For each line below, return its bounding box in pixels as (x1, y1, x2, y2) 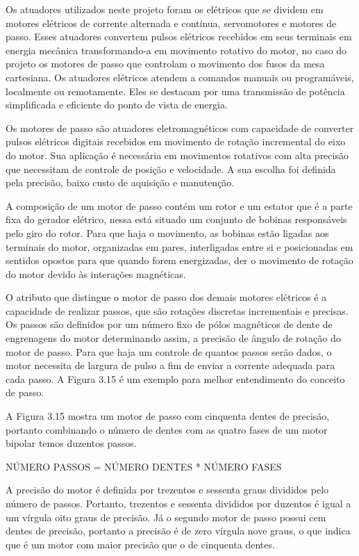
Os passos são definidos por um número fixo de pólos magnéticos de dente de (6, 317, 333, 332)
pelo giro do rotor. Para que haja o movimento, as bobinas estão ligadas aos (6, 225, 329, 240)
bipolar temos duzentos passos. (6, 436, 137, 450)
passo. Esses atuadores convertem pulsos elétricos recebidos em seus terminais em (6, 29, 352, 44)
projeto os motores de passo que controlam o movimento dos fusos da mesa (6, 56, 325, 71)
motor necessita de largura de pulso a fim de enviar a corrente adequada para (6, 358, 335, 373)
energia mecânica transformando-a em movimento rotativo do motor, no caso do (6, 42, 347, 57)
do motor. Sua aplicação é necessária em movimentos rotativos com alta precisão (6, 147, 349, 162)
